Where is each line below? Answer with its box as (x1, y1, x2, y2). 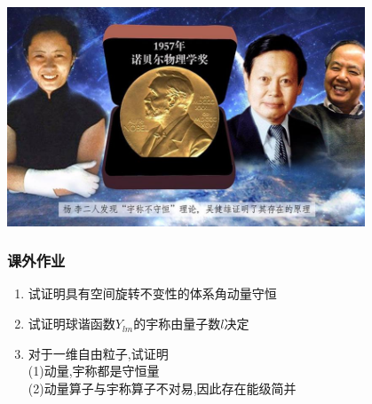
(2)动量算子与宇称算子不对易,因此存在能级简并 (28, 378, 297, 397)
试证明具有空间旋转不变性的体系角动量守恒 (28, 284, 277, 303)
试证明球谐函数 (28, 314, 115, 333)
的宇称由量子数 (133, 314, 221, 333)
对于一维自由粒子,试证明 (28, 344, 169, 362)
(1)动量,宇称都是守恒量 (28, 361, 160, 380)
